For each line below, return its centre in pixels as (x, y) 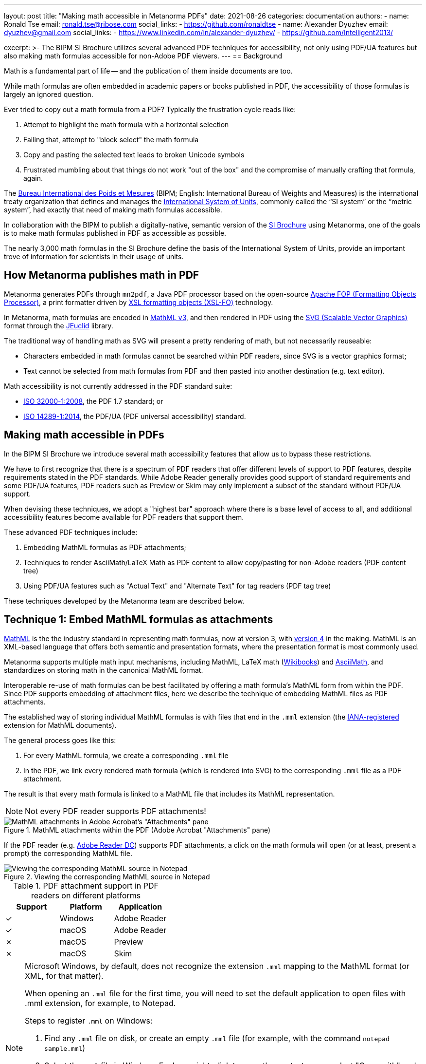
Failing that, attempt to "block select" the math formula (111, 140)
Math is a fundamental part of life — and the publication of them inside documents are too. (148, 71)
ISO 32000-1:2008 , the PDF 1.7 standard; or (93, 401)
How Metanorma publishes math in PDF (102, 275)
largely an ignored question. (49, 94)
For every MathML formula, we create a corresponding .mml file (126, 755)
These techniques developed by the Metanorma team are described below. (124, 601)
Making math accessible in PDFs (84, 435)
